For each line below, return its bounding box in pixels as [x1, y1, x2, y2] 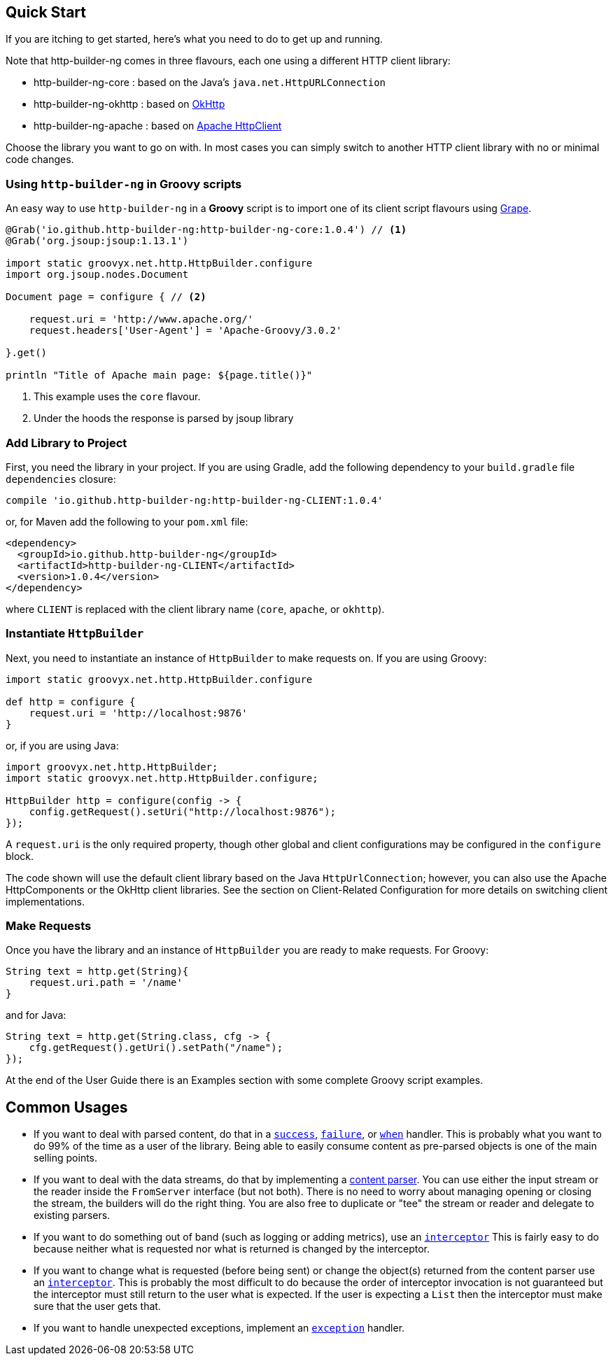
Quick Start [6, 3, 86, 21]
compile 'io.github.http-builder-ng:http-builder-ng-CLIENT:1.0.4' [6, 494, 383, 506]
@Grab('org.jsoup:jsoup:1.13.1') [6, 235, 189, 247]
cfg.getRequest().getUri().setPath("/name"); [29, 1042, 283, 1054]
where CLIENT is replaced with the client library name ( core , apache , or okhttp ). [6, 602, 385, 615]
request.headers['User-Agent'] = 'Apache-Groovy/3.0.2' [29, 325, 342, 337]
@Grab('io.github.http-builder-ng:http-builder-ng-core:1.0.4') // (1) [6, 224, 407, 236]
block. [6, 849, 34, 862]
